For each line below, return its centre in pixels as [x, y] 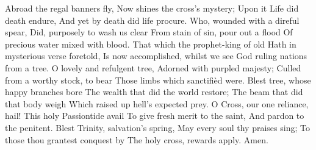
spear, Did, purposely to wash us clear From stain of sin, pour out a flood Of [149, 32]
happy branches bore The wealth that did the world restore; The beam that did [154, 92]
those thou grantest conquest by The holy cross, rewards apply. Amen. [137, 139]
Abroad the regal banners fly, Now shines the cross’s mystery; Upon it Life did [152, 8]
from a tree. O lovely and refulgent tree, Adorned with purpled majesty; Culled [153, 67]
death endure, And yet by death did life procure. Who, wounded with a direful [152, 20]
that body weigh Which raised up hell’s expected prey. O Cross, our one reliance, [157, 103]
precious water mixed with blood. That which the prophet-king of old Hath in [151, 44]
